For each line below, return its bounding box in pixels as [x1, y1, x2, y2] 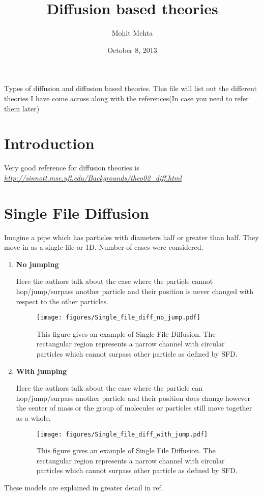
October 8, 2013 [107, 44, 157, 55]
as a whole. [16, 412, 51, 423]
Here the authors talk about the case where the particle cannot [16, 276, 213, 286]
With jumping [16, 365, 67, 376]
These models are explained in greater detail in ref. [4, 482, 163, 492]
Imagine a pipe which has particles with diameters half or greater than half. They [4, 231, 259, 242]
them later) [4, 103, 40, 113]
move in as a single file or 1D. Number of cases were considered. [4, 242, 203, 252]
